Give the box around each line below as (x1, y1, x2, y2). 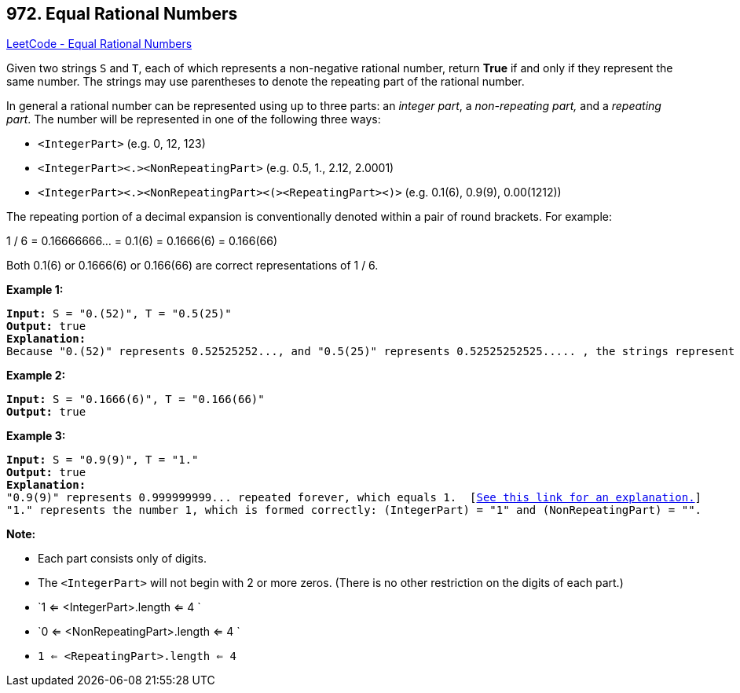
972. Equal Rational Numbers (6, 4, 238, 24)
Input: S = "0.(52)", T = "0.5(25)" (6, 307, 232, 321)
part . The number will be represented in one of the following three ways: (6, 112, 381, 126)
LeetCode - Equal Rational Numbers (6, 37, 192, 51)
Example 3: (6, 429, 66, 443)
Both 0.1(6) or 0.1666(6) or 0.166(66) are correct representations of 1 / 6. (6, 258, 379, 273)
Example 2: (6, 368, 66, 383)
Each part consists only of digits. (38, 552, 207, 566)
